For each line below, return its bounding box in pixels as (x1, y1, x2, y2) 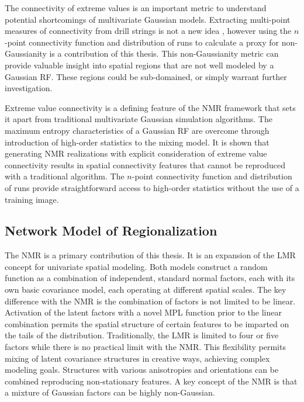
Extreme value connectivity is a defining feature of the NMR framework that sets (5, 101, 296, 113)
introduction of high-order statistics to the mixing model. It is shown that (5, 136, 270, 148)
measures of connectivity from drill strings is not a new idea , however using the (5, 25, 292, 37)
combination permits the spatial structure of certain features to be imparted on (5, 317, 289, 330)
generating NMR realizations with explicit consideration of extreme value (5, 147, 267, 160)
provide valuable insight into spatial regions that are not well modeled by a (5, 58, 274, 71)
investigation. (5, 82, 53, 94)
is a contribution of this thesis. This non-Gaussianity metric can (49, 47, 279, 60)
